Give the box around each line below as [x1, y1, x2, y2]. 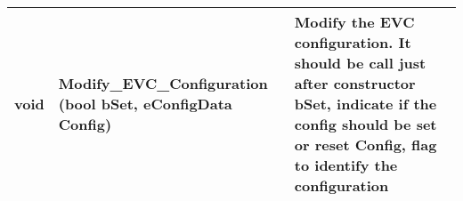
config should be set [294, 114, 437, 134]
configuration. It [294, 32, 411, 52]
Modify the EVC [294, 12, 415, 32]
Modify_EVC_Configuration [58, 73, 268, 93]
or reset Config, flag [294, 134, 437, 155]
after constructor [294, 73, 416, 93]
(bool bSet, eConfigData [58, 93, 232, 114]
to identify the [294, 155, 398, 175]
